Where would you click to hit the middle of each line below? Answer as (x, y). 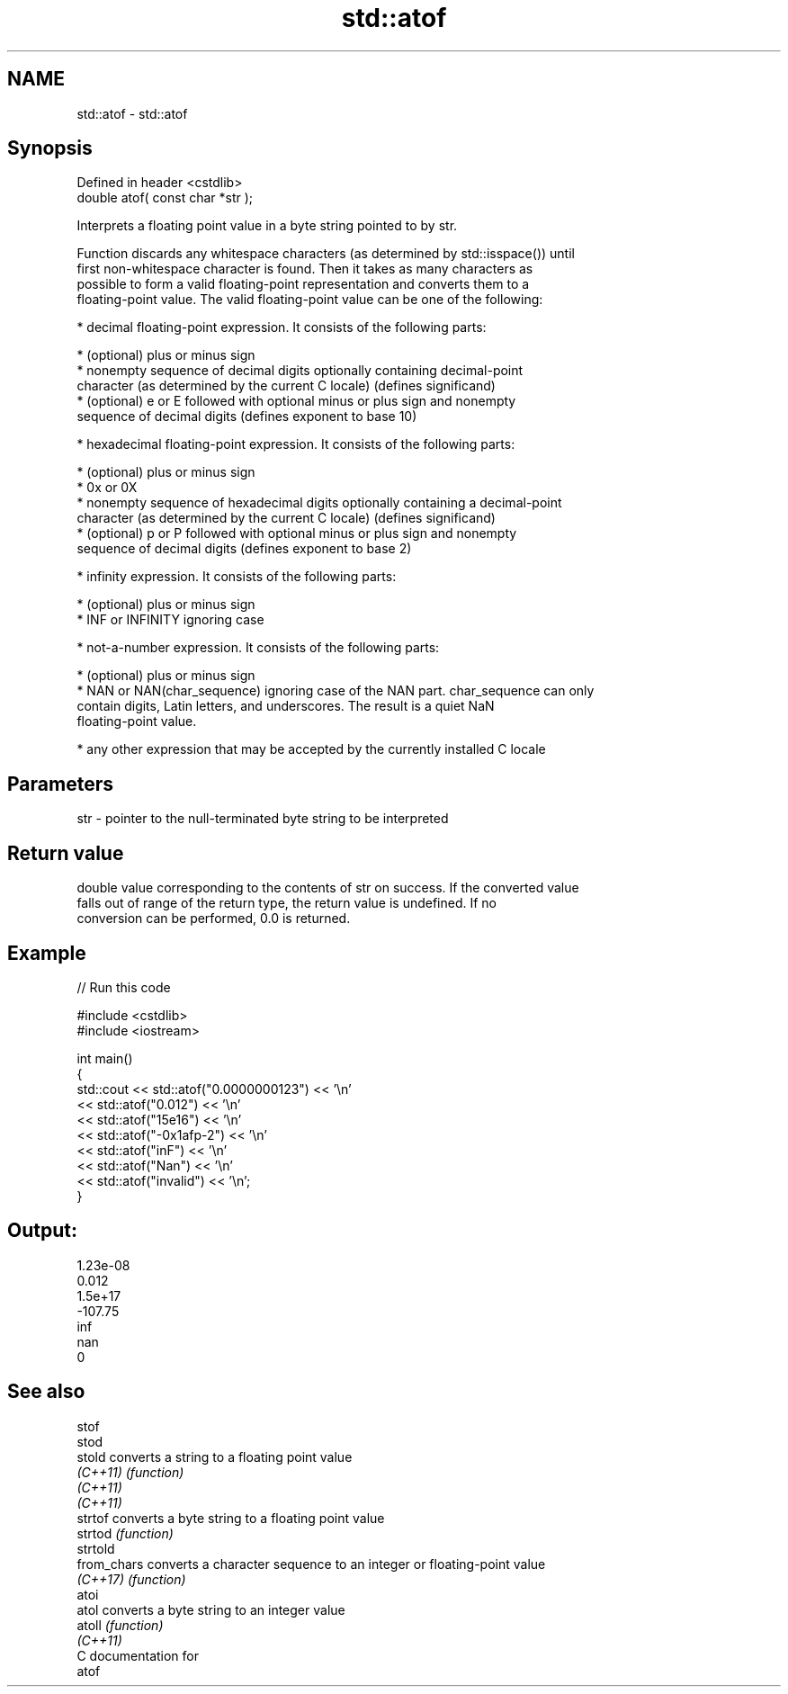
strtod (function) (125, 1533)
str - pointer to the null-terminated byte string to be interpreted (263, 819)
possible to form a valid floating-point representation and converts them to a (303, 284)
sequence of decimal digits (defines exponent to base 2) (244, 549)
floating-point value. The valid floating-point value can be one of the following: (310, 300)
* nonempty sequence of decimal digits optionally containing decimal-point (300, 371)
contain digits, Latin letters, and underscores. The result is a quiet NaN (286, 706)
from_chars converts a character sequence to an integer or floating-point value (311, 1564)
